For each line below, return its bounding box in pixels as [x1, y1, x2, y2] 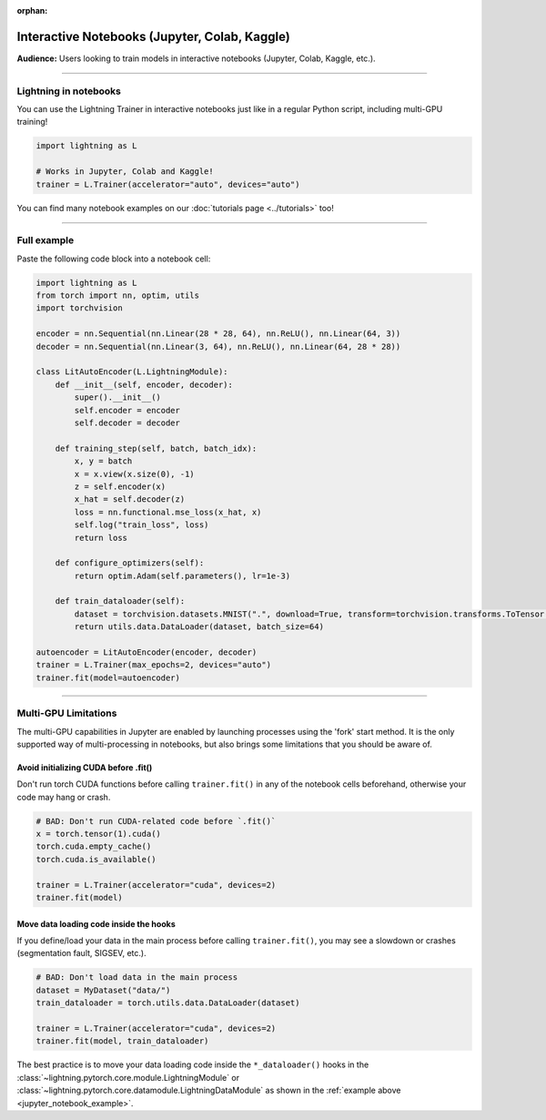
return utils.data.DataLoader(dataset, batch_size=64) [74, 622, 325, 632]
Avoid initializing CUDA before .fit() [16, 761, 153, 773]
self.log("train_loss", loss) [74, 520, 209, 530]
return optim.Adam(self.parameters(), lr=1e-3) [74, 570, 291, 581]
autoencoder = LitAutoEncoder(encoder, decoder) [35, 647, 258, 657]
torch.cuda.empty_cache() [35, 841, 152, 851]
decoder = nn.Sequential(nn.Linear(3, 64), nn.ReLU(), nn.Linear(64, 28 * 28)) [35, 341, 401, 351]
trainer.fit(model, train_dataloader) [35, 1036, 209, 1046]
